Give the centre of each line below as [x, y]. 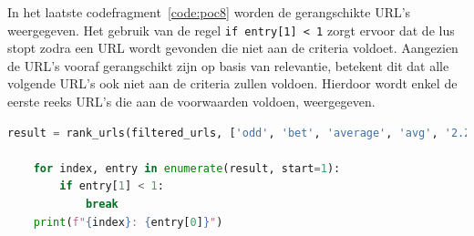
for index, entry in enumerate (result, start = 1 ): [187, 168]
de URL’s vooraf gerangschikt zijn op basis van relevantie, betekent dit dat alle [228, 65]
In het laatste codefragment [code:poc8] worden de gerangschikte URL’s [209, 12]
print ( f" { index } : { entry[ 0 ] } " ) [128, 222]
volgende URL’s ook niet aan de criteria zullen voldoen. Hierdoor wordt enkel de [232, 83]
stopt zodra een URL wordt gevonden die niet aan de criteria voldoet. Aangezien [233, 48]
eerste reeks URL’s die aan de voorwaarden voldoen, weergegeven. [191, 102]
